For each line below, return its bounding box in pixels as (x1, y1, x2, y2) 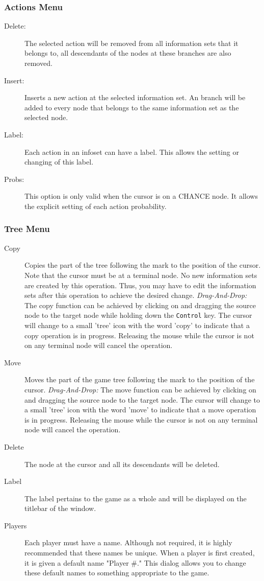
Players (4, 520, 27, 530)
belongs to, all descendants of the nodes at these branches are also (24, 48, 231, 58)
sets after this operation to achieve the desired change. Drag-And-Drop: (24, 290, 247, 300)
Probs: (4, 173, 24, 184)
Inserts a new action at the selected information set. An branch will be (24, 92, 246, 103)
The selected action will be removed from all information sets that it (24, 37, 239, 48)
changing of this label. (24, 156, 94, 167)
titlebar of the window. (24, 503, 96, 514)
